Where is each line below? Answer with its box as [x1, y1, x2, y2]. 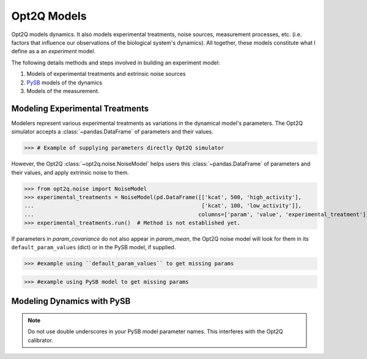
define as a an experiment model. [11, 48, 96, 55]
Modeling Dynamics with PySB [11, 296, 131, 306]
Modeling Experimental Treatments [11, 103, 149, 113]
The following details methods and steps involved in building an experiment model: [11, 59, 220, 66]
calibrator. [28, 336, 53, 344]
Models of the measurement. [26, 87, 100, 94]
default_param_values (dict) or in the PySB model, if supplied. [11, 244, 176, 251]
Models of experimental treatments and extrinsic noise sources [26, 70, 186, 78]
